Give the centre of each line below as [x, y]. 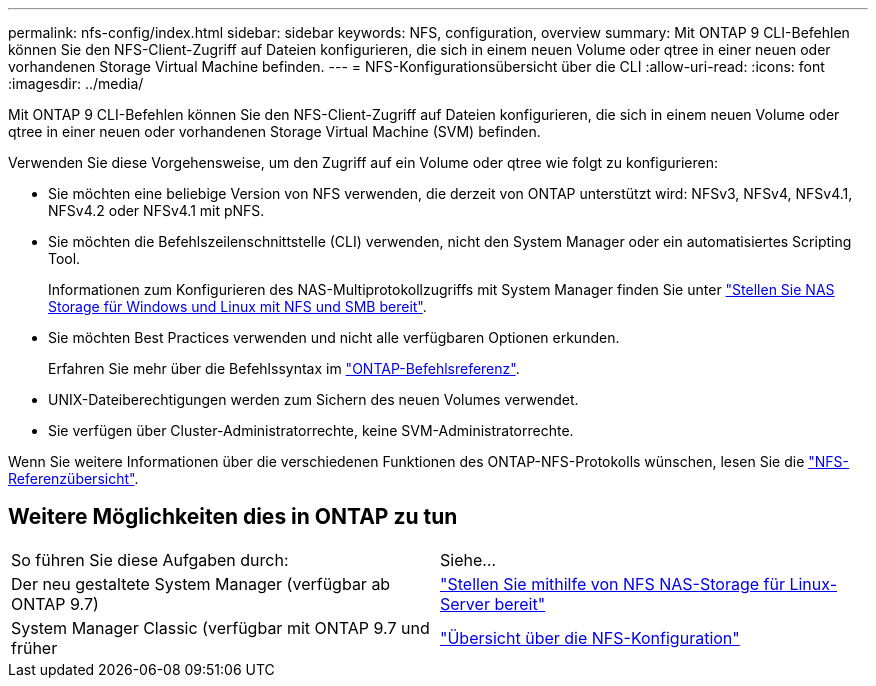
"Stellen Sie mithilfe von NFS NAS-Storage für [612, 583]
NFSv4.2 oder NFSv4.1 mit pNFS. [156, 210]
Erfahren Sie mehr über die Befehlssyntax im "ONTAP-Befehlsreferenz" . [284, 368]
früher [34, 647]
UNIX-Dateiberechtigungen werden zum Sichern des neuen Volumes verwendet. [313, 399]
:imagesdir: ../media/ [76, 83]
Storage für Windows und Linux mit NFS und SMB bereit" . [237, 306]
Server [465, 603]
